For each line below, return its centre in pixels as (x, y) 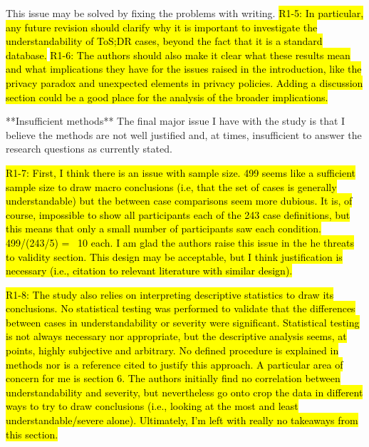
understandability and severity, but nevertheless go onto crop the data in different (184, 392)
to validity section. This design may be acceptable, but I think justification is (174, 256)
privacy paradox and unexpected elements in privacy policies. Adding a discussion (184, 82)
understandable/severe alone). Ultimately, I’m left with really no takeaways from (182, 420)
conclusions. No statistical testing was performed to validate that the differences (181, 308)
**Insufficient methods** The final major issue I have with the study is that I (176, 121)
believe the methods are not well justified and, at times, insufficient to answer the (184, 134)
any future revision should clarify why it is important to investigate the (162, 27)
